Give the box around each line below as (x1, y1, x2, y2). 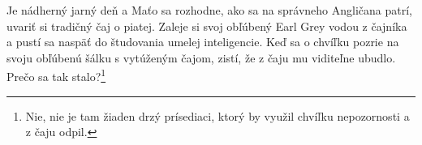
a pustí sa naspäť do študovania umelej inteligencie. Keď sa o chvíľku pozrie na (6, 33, 399, 50)
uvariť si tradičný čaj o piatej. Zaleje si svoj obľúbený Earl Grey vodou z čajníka (6, 17, 407, 34)
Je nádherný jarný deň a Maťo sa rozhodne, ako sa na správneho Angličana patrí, (6, 2, 412, 18)
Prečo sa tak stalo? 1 (6, 66, 106, 85)
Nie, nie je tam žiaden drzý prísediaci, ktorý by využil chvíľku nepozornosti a (25, 107, 410, 124)
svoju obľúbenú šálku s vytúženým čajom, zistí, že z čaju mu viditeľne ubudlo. (6, 49, 396, 66)
